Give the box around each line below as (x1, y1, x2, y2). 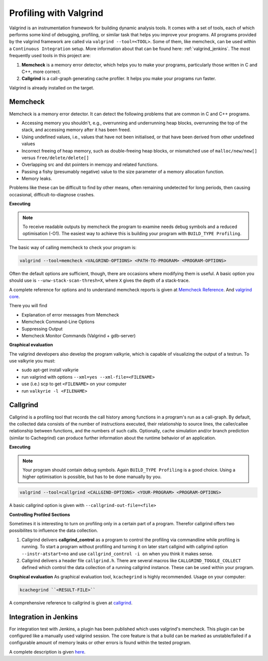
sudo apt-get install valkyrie (21, 367, 79, 373)
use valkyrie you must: (9, 358, 56, 364)
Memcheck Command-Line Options (21, 319, 95, 325)
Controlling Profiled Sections (9, 511, 70, 517)
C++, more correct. (21, 69, 62, 75)
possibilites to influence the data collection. (9, 527, 98, 534)
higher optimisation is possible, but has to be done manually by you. (22, 474, 162, 480)
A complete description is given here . (9, 649, 86, 655)
